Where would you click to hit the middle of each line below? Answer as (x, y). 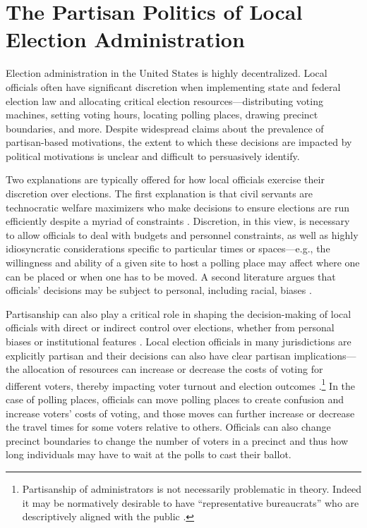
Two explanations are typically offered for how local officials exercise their (165, 179)
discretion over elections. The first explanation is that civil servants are (160, 194)
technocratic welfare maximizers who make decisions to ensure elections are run (178, 207)
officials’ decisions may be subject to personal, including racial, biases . (159, 290)
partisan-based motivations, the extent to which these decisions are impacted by (179, 142)
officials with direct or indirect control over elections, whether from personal (170, 327)
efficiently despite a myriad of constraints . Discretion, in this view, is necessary (178, 221)
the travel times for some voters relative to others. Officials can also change (168, 427)
